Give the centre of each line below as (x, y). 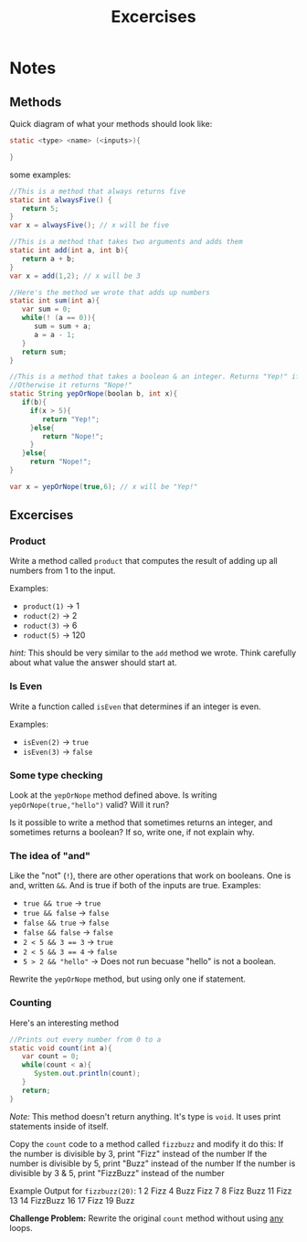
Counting (31, 1003)
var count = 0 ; (50, 1056)
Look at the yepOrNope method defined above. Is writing (113, 795)
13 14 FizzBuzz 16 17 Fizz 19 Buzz (72, 1200)
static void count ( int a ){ (61, 1048)
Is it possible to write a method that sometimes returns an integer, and (141, 823)
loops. (21, 1227)
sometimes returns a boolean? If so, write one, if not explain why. (132, 833)
